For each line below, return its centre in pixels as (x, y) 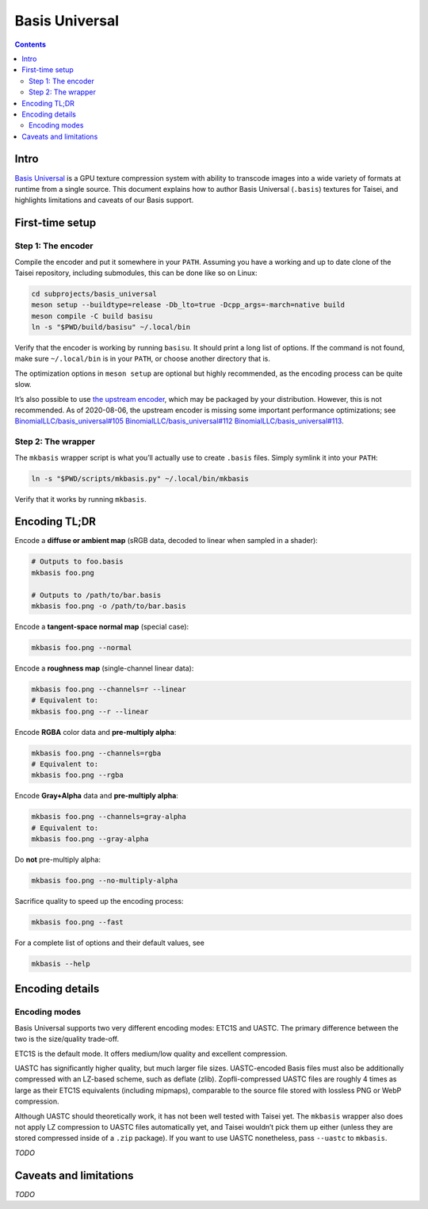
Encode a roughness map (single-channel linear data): (104, 668)
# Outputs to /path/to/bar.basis (96, 595)
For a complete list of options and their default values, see (110, 943)
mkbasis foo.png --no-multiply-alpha (105, 881)
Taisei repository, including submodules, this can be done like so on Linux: (136, 273)
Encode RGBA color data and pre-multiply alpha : (96, 732)
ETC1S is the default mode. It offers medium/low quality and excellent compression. (151, 1054)
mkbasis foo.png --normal (82, 647)
